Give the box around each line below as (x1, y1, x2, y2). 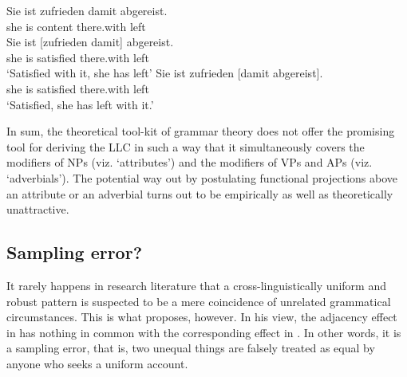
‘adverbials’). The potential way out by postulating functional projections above (6, 169, 397, 186)
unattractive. (6, 201, 69, 218)
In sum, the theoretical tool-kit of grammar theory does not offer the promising (6, 123, 395, 139)
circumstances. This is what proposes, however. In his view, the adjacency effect (6, 308, 397, 325)
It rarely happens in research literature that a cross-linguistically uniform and (6, 277, 386, 293)
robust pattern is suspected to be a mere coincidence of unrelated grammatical (6, 293, 391, 309)
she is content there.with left (6, 18, 146, 34)
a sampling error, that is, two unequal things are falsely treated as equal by (6, 340, 375, 356)
